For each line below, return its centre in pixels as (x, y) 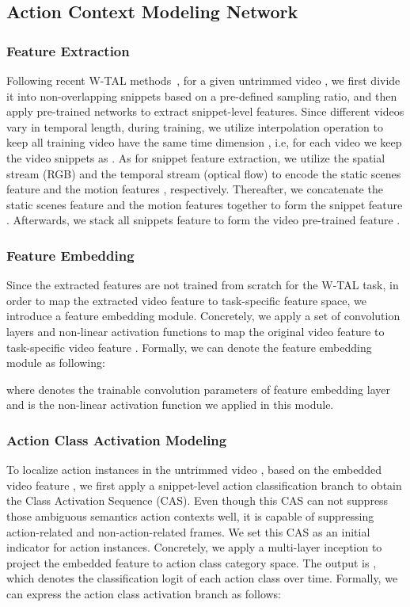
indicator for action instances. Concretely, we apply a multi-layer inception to (194, 547)
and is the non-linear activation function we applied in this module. (170, 405)
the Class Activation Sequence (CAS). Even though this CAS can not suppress (197, 500)
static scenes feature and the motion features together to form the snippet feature (205, 204)
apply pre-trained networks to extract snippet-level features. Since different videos (205, 111)
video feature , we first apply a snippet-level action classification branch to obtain (204, 485)
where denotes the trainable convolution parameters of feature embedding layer (198, 389)
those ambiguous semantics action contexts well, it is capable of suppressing (190, 515)
